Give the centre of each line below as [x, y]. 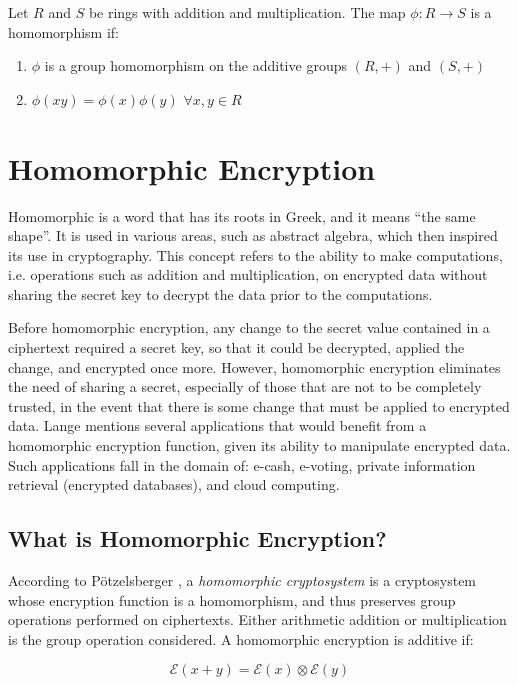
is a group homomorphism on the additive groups [195, 65]
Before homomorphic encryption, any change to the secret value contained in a [249, 327]
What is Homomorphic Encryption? [197, 538]
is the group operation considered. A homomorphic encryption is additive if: [241, 638]
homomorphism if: [63, 31]
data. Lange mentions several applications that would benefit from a [217, 425]
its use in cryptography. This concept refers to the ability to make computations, [255, 254]
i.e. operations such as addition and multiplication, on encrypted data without [248, 274]
